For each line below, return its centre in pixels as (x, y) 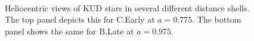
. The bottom (217, 19)
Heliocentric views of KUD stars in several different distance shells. (127, 7)
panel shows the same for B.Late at (69, 31)
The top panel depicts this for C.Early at (80, 19)
